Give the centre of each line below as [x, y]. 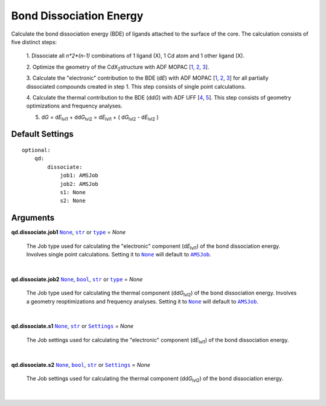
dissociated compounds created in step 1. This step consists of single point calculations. [136, 86]
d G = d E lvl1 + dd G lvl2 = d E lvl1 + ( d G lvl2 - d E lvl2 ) [100, 118]
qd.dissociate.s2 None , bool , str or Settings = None [81, 364]
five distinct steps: [34, 42]
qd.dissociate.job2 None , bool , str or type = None [77, 279]
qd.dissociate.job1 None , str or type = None [69, 232]
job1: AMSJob [79, 176]
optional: [36, 150]
